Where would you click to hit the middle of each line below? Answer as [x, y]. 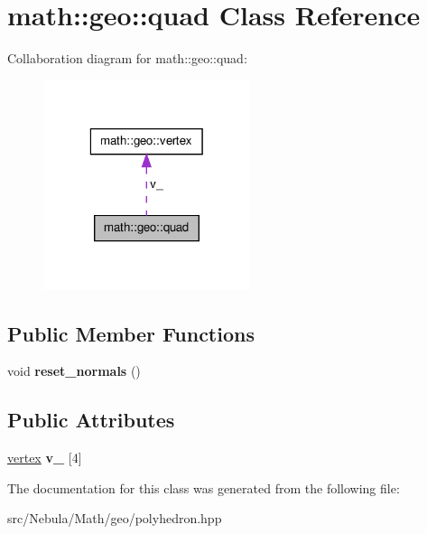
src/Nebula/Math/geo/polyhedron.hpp [115, 518]
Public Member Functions [131, 333]
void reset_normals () [74, 371]
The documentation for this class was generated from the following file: [204, 487]
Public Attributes [91, 420]
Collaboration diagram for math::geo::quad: [127, 58]
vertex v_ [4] [45, 458]
